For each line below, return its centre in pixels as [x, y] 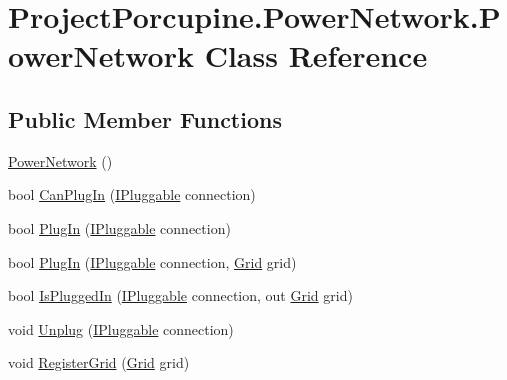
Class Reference [316, 55]
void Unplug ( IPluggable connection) [121, 328]
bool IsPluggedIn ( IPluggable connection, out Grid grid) [180, 295]
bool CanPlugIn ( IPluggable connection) [132, 194]
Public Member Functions [145, 118]
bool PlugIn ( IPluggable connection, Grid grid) [152, 261]
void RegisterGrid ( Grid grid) [99, 362]
